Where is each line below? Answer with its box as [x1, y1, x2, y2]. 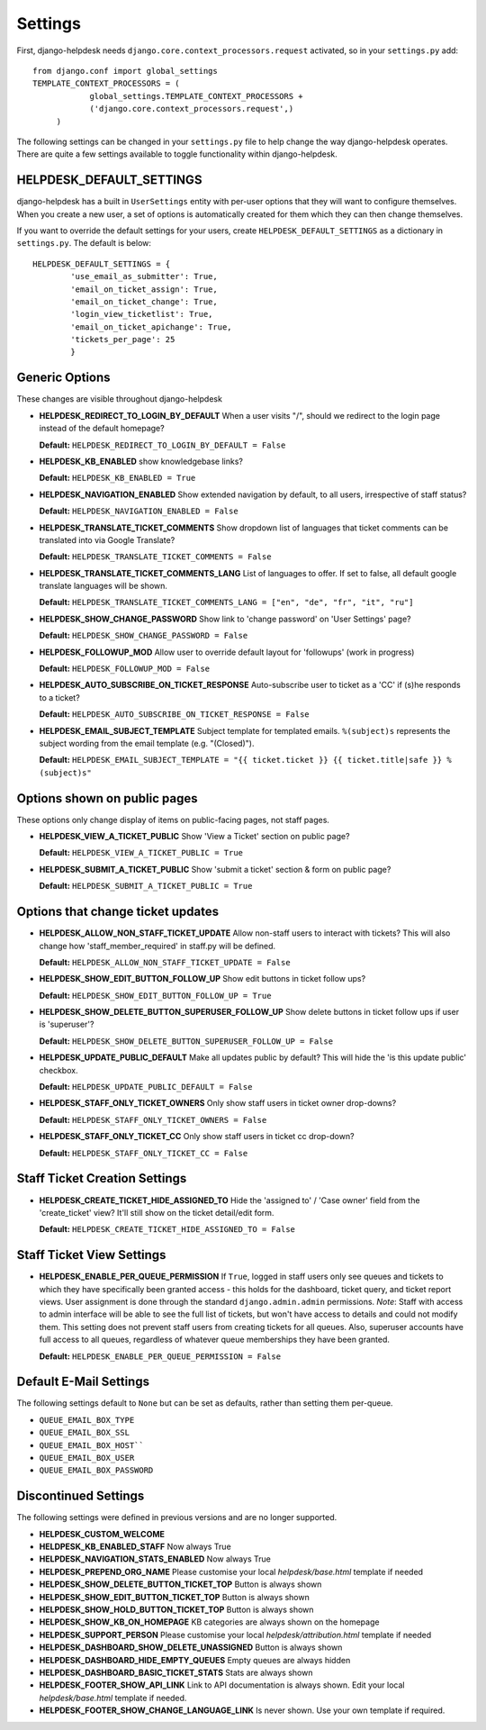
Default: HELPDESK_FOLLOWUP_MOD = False [39, 663, 211, 675]
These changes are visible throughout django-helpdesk [16, 394, 222, 404]
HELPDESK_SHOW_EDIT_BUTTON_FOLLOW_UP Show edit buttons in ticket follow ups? [39, 974, 366, 984]
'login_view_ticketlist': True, [70, 309, 213, 320]
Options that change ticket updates [16, 904, 220, 919]
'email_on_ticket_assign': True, [70, 284, 218, 294]
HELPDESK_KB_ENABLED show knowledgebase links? [39, 456, 243, 466]
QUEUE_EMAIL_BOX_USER [39, 1453, 135, 1463]
